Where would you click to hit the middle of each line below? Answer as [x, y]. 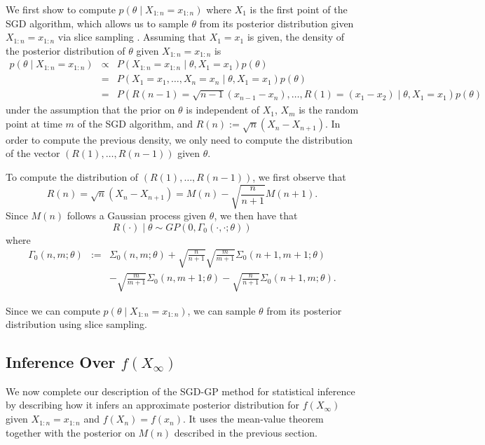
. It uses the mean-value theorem [253, 419]
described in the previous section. [246, 432]
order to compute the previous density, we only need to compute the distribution [179, 139]
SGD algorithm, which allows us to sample [97, 23]
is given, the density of [296, 37]
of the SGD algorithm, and [135, 124]
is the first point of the [299, 9]
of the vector [33, 153]
